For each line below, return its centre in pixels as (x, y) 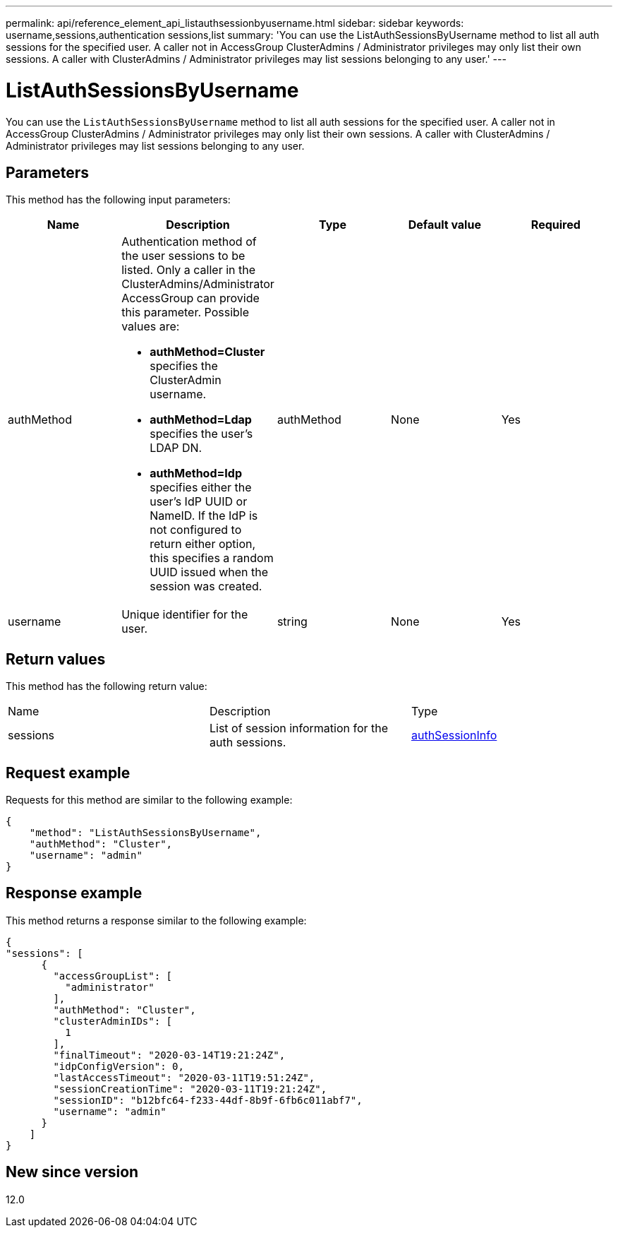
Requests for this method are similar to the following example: (149, 800)
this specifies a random (212, 558)
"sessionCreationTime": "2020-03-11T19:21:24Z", (190, 1089)
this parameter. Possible (186, 312)
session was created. (206, 586)
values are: (151, 327)
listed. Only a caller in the (189, 270)
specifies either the (201, 488)
